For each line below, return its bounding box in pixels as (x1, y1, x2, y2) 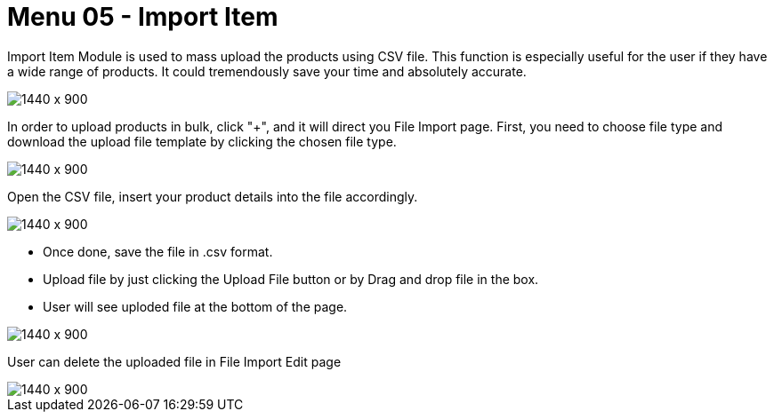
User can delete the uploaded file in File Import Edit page (7, 353, 342, 369)
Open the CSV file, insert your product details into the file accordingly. (7, 188, 418, 204)
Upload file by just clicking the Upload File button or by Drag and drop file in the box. (43, 271, 539, 287)
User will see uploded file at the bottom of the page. (43, 298, 348, 314)
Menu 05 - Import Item (7, 2, 278, 32)
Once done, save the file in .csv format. (43, 243, 273, 259)
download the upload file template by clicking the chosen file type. (7, 133, 397, 149)
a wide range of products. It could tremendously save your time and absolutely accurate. (7, 63, 527, 79)
